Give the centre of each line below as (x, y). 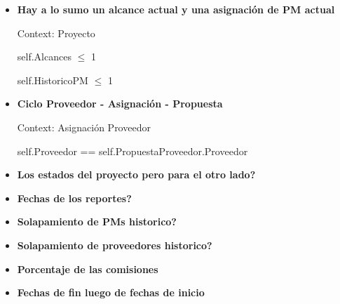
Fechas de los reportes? (74, 198)
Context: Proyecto (56, 33)
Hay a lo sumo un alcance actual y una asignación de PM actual (176, 9)
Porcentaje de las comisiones (88, 269)
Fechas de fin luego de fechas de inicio (111, 292)
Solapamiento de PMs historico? (97, 222)
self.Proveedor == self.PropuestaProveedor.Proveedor (132, 151)
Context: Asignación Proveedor (84, 127)
